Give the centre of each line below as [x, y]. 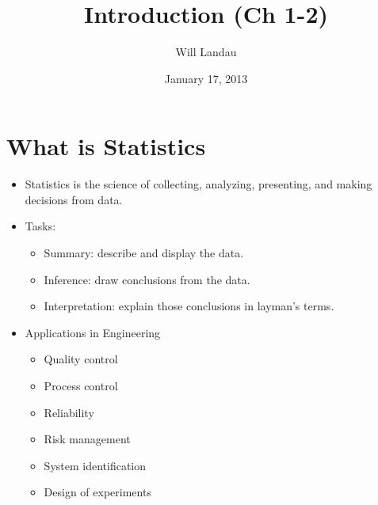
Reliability [69, 412]
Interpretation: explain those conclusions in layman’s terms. [189, 306]
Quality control [81, 359]
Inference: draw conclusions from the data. [147, 279]
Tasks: [40, 226]
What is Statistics [106, 146]
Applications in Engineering [93, 332]
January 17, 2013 [206, 78]
